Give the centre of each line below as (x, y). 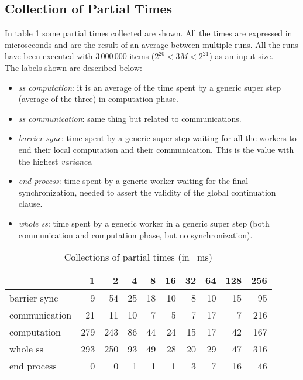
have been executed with (49, 56)
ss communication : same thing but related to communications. (130, 118)
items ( (142, 56)
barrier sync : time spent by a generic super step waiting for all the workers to (157, 138)
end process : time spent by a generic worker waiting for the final (133, 181)
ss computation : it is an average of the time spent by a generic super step (150, 87)
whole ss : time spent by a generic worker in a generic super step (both (144, 223)
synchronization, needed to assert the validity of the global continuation (147, 192)
